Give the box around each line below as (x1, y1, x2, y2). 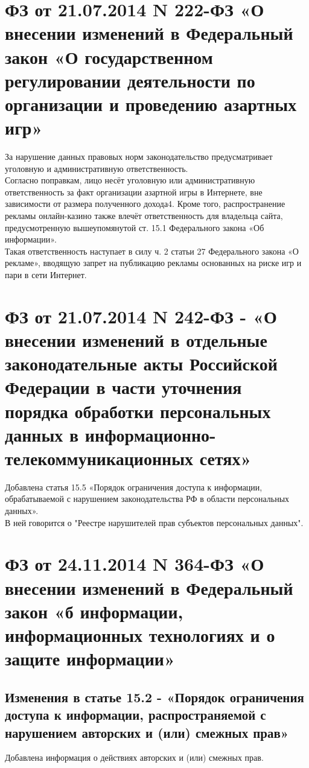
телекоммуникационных (5, 445, 194, 470)
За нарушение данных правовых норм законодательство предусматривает (5, 150, 273, 163)
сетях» (199, 445, 252, 470)
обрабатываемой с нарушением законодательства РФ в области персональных (5, 492, 290, 505)
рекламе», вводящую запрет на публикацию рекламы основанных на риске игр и (5, 256, 302, 269)
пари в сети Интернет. (5, 268, 87, 281)
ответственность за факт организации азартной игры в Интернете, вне (5, 185, 263, 198)
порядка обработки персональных (5, 398, 271, 423)
